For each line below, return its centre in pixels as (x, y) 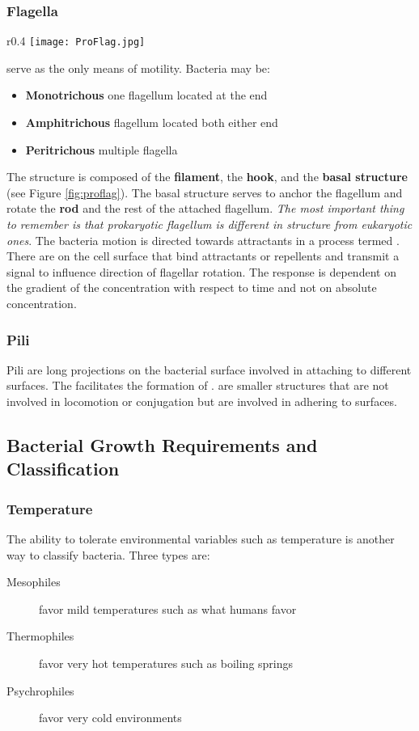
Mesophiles (34, 582)
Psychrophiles (40, 690)
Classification (63, 469)
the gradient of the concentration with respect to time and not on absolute (192, 287)
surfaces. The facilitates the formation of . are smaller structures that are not (198, 385)
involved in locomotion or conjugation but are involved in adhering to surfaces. (202, 401)
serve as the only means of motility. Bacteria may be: (138, 68)
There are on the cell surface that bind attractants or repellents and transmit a (203, 256)
